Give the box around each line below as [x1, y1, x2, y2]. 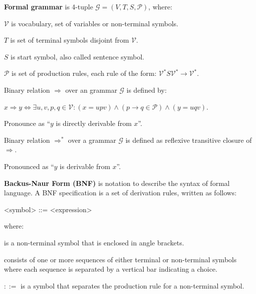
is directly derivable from [55, 118, 132, 128]
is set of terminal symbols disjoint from [10, 35, 129, 45]
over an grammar [65, 84, 117, 95]
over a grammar [68, 134, 116, 145]
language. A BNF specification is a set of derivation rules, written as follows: [4, 187, 237, 198]
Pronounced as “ [4, 161, 54, 171]
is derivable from [59, 161, 110, 171]
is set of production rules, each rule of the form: [11, 68, 156, 78]
